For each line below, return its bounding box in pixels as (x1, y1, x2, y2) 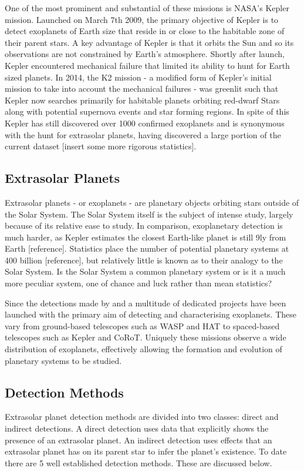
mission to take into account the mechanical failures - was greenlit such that (5, 82, 279, 95)
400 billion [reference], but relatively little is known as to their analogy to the (5, 253, 283, 266)
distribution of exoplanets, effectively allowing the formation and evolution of (5, 343, 282, 355)
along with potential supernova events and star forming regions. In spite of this (5, 105, 289, 118)
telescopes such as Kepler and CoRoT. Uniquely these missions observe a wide (5, 331, 286, 343)
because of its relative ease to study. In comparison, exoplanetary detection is (5, 219, 283, 232)
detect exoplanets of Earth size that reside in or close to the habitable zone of (5, 25, 285, 37)
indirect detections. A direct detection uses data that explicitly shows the (5, 422, 269, 435)
